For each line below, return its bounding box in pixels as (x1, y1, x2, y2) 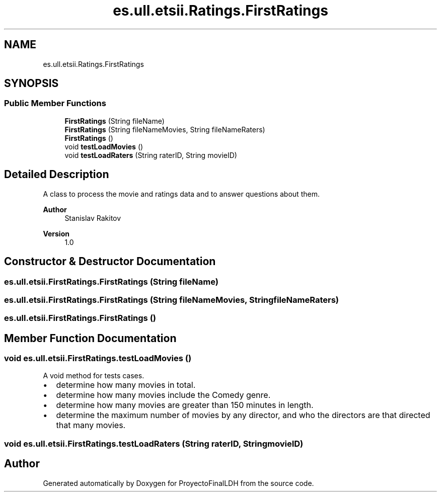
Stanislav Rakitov (64, 213, 121, 222)
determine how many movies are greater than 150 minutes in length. (56, 400, 314, 410)
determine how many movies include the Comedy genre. (56, 390, 271, 400)
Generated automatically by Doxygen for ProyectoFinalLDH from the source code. (43, 478, 314, 487)
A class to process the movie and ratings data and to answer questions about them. (43, 189, 320, 198)
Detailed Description (4, 168, 109, 181)
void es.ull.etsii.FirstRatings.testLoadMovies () (4, 353, 192, 364)
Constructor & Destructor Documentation (4, 255, 216, 268)
